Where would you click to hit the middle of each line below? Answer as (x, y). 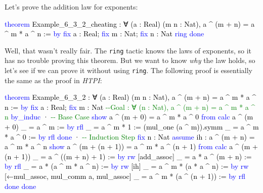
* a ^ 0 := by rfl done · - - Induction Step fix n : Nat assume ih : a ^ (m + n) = (130, 136)
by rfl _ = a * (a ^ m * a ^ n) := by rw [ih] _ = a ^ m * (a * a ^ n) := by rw (127, 166)
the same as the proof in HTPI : (53, 80)
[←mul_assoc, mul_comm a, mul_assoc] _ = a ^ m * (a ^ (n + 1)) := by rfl (125, 176)
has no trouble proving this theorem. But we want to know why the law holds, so (130, 60)
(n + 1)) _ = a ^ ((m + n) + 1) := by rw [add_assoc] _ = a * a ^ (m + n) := (128, 156)
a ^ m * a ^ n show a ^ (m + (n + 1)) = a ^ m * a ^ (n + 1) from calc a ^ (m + (131, 146)
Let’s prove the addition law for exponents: (71, 7)
